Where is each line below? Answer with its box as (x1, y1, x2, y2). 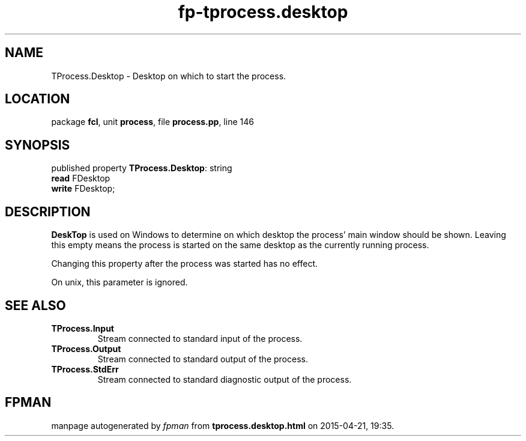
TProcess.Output (51, 343, 121, 354)
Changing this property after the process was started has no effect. (51, 258, 318, 269)
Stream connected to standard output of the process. (97, 353, 308, 364)
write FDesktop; (51, 183, 115, 194)
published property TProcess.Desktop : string (51, 163, 232, 174)
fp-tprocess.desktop (178, 2, 348, 22)
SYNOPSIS (5, 137, 70, 153)
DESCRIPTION (5, 204, 91, 219)
